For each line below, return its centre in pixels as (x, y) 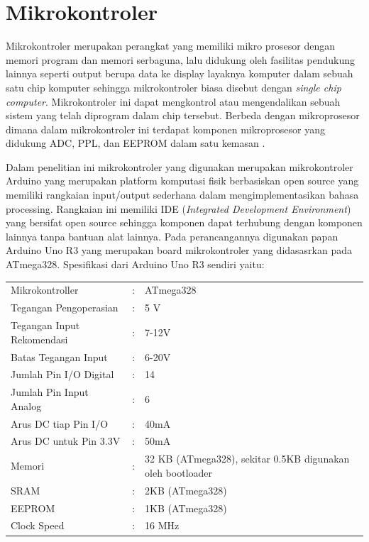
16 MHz (162, 525)
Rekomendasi (39, 339)
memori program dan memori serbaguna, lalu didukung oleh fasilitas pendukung (181, 59)
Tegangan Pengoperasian (65, 308)
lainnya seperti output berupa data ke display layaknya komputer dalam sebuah (180, 73)
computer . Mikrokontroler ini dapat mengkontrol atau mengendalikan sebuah (173, 101)
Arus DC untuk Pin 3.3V (66, 441)
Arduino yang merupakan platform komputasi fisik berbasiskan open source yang (182, 181)
